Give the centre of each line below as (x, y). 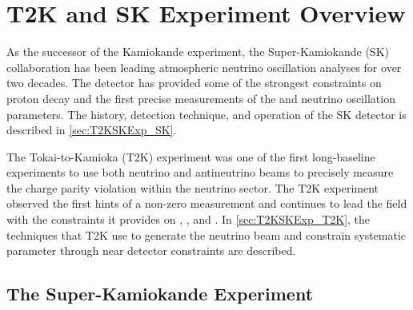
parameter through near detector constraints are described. (151, 250)
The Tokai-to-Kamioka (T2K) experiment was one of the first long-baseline (191, 156)
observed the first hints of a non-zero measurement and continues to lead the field (207, 203)
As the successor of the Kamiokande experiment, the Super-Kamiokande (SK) (198, 52)
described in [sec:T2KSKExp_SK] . (92, 130)
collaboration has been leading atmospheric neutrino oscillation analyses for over (204, 67)
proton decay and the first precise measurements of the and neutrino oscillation (201, 98)
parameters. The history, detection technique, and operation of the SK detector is (206, 114)
